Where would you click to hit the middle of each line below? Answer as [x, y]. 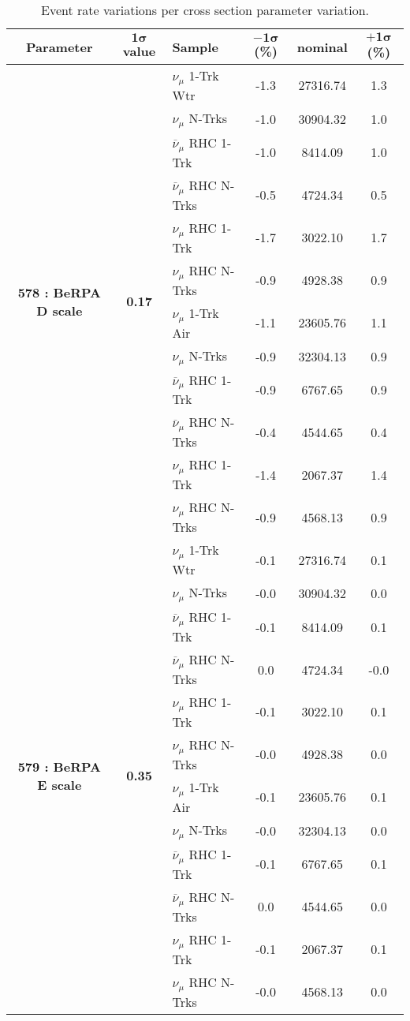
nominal [322, 47]
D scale [60, 310]
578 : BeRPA [59, 292]
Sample [195, 47]
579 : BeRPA [59, 766]
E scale [60, 784]
